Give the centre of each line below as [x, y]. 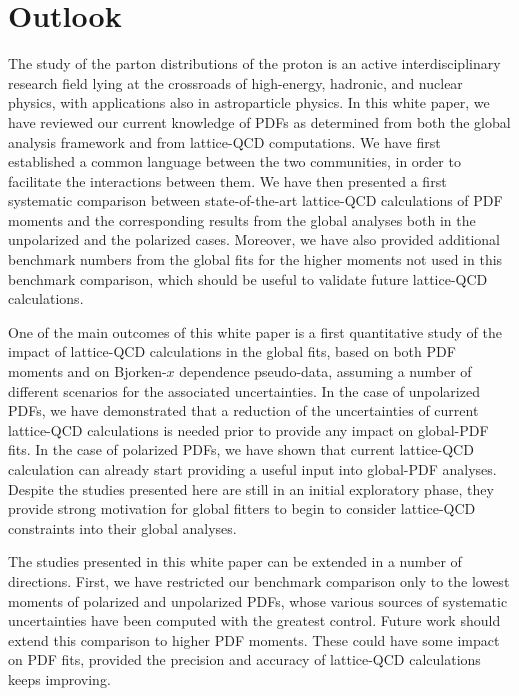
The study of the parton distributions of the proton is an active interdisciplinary [254, 63]
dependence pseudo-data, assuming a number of [325, 371]
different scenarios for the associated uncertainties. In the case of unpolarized [244, 390]
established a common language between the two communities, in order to [234, 161]
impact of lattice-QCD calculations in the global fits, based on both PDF [232, 351]
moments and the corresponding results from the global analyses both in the [242, 219]
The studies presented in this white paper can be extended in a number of [235, 561]
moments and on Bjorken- [87, 371]
